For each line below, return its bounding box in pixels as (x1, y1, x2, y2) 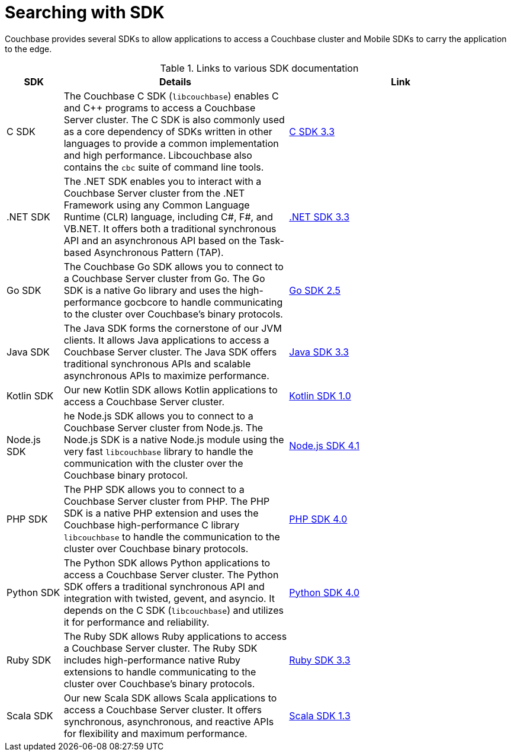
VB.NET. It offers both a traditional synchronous (63, 222, 277, 235)
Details (159, 75, 191, 88)
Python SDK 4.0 (289, 586, 360, 598)
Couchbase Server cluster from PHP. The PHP (63, 495, 270, 507)
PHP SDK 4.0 (289, 512, 348, 525)
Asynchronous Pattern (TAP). (94, 246, 224, 258)
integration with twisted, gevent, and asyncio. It (63, 592, 275, 604)
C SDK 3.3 (289, 125, 335, 137)
